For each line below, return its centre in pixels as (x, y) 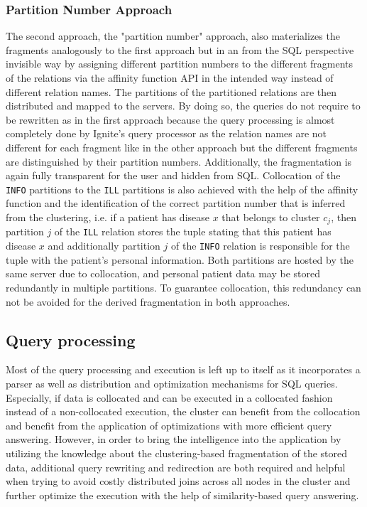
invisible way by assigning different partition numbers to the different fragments (180, 64)
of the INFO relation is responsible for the (260, 246)
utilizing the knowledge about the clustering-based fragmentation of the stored (177, 453)
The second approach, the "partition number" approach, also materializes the (173, 36)
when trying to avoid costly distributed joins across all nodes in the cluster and (178, 481)
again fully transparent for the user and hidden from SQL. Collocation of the (173, 175)
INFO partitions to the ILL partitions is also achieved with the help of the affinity (182, 189)
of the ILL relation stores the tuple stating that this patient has (193, 231)
